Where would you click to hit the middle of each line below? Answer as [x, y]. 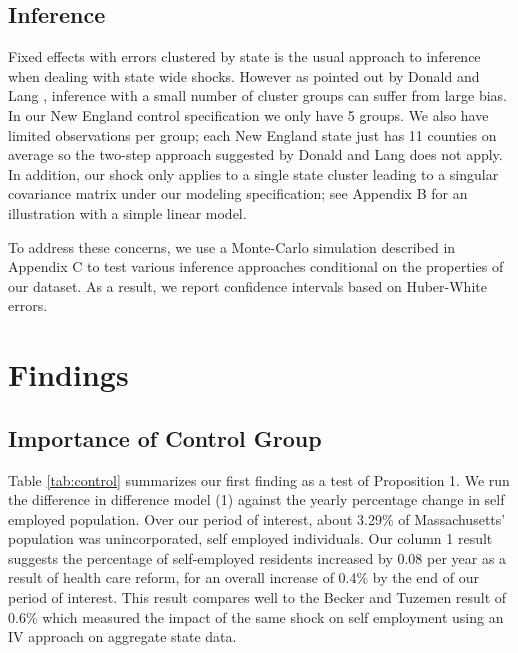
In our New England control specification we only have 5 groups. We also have [248, 114]
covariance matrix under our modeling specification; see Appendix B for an [238, 193]
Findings [68, 374]
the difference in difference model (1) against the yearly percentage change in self [256, 499]
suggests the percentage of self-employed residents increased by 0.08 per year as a [257, 557]
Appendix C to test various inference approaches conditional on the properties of [256, 266]
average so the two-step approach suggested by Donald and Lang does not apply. [255, 154]
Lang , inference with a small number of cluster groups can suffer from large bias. [258, 95]
